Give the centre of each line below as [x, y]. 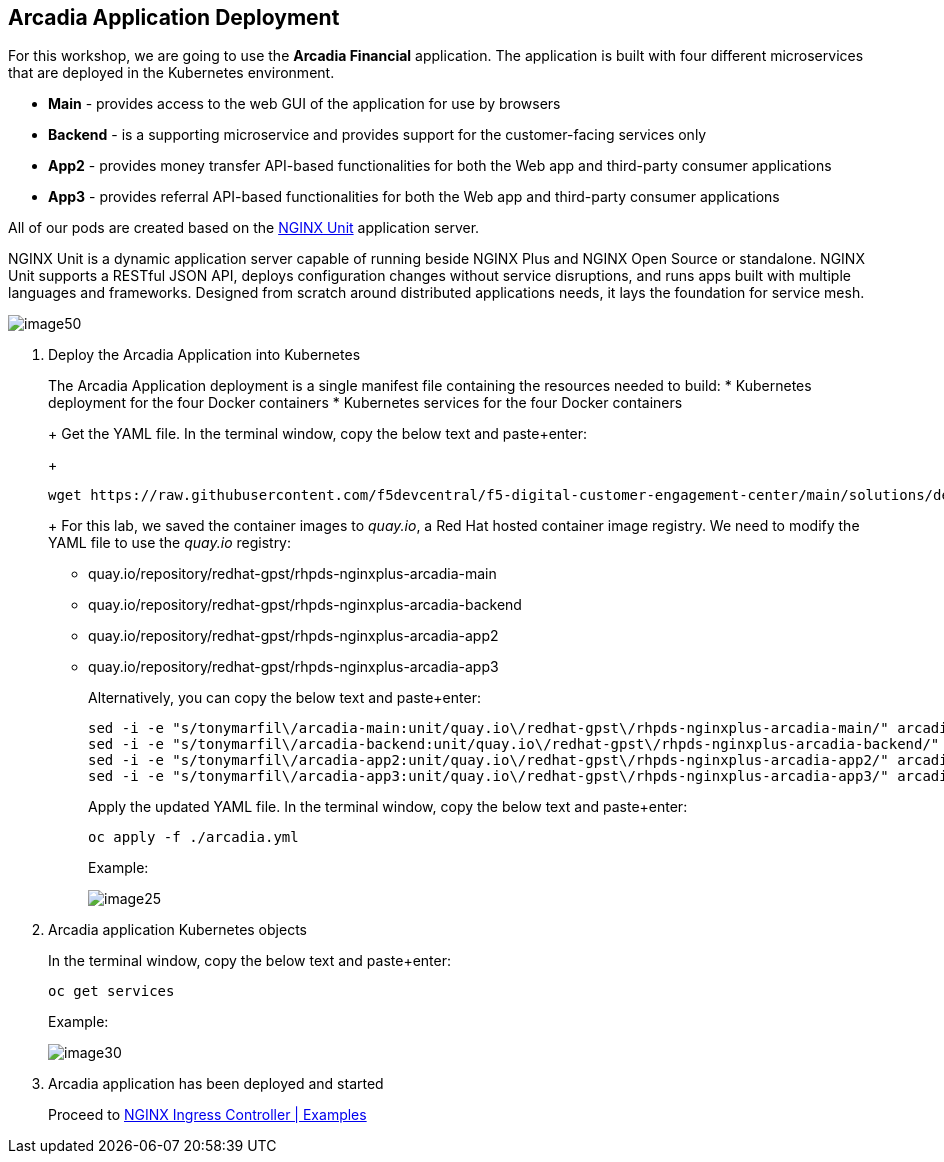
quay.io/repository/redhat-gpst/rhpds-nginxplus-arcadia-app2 [293, 636]
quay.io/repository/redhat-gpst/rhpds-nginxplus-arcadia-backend [305, 605]
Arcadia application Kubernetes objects [177, 930]
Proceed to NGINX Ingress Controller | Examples [207, 1115]
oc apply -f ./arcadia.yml [193, 837]
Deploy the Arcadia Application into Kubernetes [204, 355]
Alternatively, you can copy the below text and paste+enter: [284, 698]
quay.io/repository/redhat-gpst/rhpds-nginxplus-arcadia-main [292, 574]
